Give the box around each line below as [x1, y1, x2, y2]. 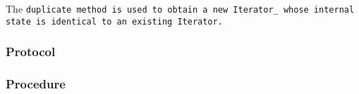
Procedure [6, 75, 66, 93]
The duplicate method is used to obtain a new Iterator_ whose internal [6, 1, 355, 15]
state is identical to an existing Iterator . [6, 16, 223, 27]
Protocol [6, 43, 56, 60]
